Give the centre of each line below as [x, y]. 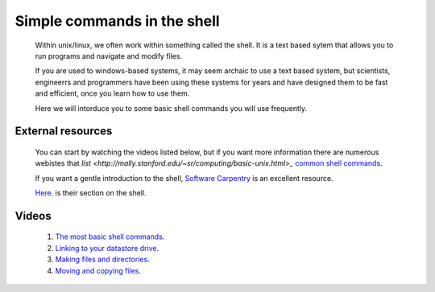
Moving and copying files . [98, 270]
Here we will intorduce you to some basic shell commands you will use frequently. [171, 108]
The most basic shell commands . [110, 236]
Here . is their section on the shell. [91, 193]
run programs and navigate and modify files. [109, 56]
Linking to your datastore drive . [107, 248]
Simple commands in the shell [118, 21]
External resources [64, 132]
